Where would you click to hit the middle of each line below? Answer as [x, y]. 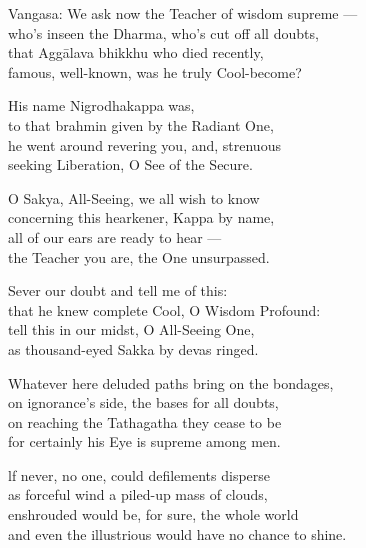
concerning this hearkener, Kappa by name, [141, 217]
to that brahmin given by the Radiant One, [141, 124]
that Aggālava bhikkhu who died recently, [136, 52]
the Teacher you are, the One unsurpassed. [139, 256]
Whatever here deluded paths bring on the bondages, [171, 382]
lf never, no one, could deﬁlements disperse [139, 474]
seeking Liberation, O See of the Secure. [130, 164]
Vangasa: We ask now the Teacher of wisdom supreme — [183, 13]
